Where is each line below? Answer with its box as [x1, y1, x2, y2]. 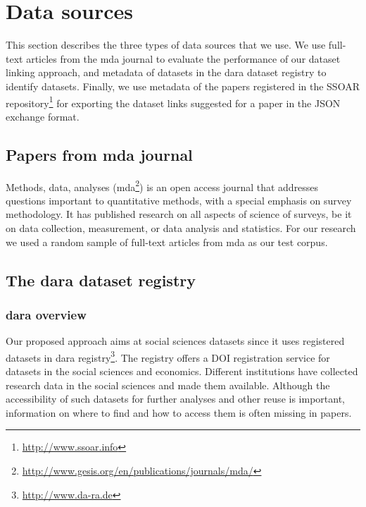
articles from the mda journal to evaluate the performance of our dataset [26, 51, 341, 66]
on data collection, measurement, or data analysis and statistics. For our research [6, 220, 356, 235]
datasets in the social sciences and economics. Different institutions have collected [6, 364, 358, 379]
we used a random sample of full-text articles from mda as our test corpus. [6, 234, 328, 249]
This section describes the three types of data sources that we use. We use [6, 37, 326, 52]
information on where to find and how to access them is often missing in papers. [6, 405, 352, 420]
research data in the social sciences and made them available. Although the [6, 377, 330, 392]
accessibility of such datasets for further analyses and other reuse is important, [6, 391, 345, 406]
